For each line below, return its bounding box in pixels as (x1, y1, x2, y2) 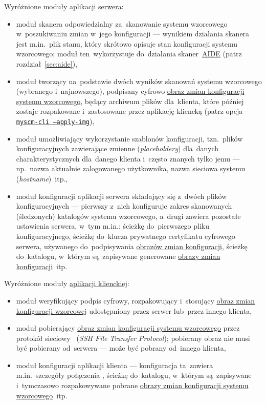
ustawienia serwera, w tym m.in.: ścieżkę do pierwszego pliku (16, 220, 210, 231)
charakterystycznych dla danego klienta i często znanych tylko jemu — (16, 153, 240, 164)
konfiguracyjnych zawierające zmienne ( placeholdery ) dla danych (16, 143, 218, 154)
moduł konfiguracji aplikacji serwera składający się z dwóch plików (16, 190, 227, 201)
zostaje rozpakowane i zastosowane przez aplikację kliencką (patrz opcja (16, 106, 243, 116)
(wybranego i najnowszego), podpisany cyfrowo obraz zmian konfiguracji (16, 86, 245, 96)
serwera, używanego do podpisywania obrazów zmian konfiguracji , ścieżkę (16, 240, 248, 251)
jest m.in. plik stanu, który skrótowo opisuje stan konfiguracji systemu (16, 38, 238, 49)
